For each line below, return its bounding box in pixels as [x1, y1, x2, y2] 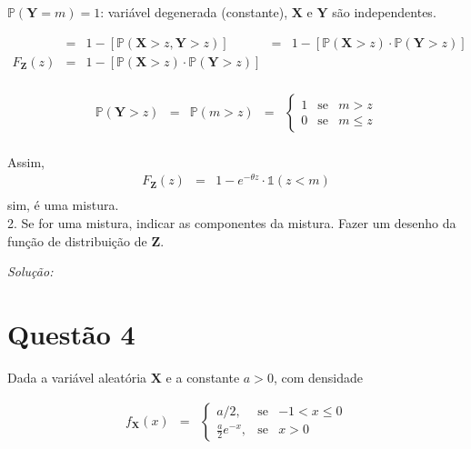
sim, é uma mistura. [7, 195, 119, 215]
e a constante [165, 367, 240, 386]
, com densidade [273, 367, 363, 386]
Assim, [7, 152, 45, 171]
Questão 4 [7, 315, 135, 353]
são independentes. [332, 3, 436, 21]
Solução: [7, 262, 54, 281]
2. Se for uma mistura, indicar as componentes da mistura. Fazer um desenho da [7, 214, 456, 233]
